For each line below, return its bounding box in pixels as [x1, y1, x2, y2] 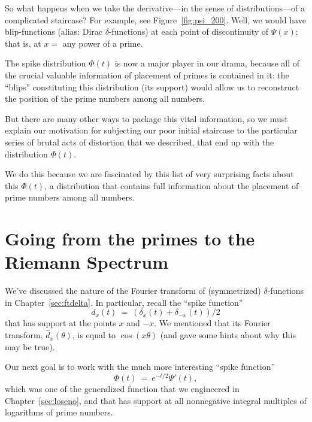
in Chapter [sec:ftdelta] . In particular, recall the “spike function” [5, 296, 243, 308]
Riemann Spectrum [5, 250, 169, 274]
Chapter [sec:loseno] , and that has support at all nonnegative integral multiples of [5, 394, 307, 406]
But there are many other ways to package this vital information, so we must [5, 112, 288, 125]
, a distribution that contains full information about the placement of [44, 179, 299, 192]
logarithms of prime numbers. [5, 406, 113, 418]
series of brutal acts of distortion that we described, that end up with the [5, 135, 274, 148]
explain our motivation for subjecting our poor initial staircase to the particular [5, 124, 298, 136]
